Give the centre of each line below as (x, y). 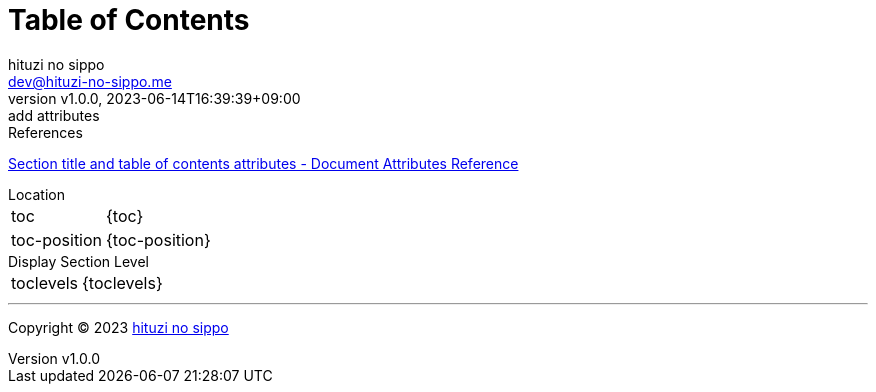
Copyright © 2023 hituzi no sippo (118, 327)
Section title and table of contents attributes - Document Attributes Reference (263, 163)
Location (36, 194)
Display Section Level (78, 261)
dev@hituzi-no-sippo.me (90, 81)
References (45, 132)
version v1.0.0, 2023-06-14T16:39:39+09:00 (154, 98)
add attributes (54, 115)
